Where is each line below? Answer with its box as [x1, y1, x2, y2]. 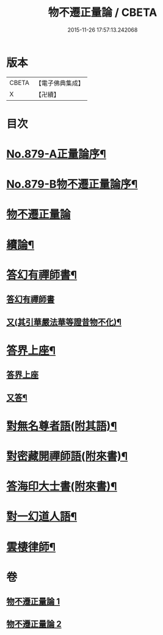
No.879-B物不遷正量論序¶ [6, 178, 138, 191]
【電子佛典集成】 [35, 79, 84, 87]
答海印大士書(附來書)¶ [6, 480, 117, 493]
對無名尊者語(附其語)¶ [6, 419, 117, 433]
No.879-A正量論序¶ [6, 147, 107, 161]
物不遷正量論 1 [6, 597, 60, 607]
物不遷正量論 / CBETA [48, 5, 158, 20]
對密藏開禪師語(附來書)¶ [6, 449, 128, 463]
